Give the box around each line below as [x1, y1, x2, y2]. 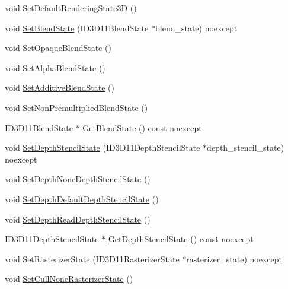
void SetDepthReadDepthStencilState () [5, 212, 151, 225]
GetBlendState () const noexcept [82, 121, 202, 134]
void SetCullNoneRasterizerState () [5, 272, 133, 285]
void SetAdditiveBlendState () [5, 81, 114, 94]
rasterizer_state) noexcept [186, 252, 283, 265]
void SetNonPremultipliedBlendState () [5, 101, 148, 113]
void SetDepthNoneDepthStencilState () [5, 173, 151, 185]
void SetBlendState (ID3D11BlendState [5, 21, 149, 34]
